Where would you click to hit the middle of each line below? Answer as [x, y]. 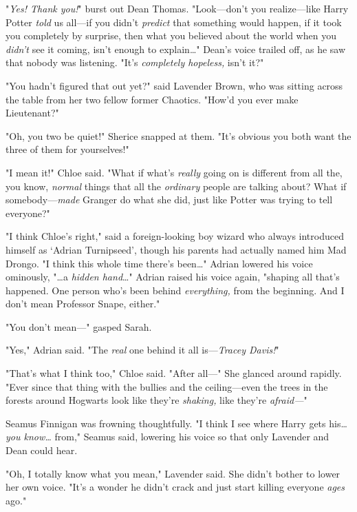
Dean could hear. [42, 450]
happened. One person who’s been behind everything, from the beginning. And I [175, 290]
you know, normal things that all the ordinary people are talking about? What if [176, 186]
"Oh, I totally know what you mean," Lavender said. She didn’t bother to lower [173, 473]
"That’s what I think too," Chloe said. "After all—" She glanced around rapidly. [174, 373]
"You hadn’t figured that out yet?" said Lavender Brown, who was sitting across [174, 85]
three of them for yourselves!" [67, 149]
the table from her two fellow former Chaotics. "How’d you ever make [152, 99]
